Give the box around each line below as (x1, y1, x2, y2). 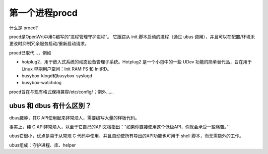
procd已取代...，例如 (9, 50, 52, 55)
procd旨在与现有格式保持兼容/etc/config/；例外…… (9, 89, 114, 95)
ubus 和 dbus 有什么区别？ (9, 102, 92, 110)
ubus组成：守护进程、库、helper (9, 142, 76, 148)
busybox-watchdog (21, 80, 62, 86)
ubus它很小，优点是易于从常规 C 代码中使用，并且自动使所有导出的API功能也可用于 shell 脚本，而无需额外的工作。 (9, 133, 244, 139)
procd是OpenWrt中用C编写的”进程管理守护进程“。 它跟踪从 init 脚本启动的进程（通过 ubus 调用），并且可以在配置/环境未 (9, 34, 255, 40)
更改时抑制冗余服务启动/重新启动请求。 (9, 41, 89, 47)
